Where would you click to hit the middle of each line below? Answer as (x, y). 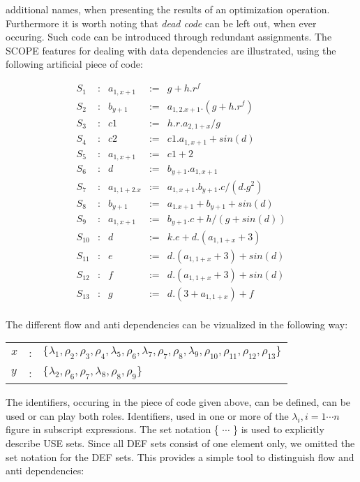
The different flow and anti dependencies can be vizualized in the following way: (177, 324)
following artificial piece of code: (74, 64)
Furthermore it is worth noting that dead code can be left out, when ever (161, 23)
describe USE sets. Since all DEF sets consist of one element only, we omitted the (180, 443)
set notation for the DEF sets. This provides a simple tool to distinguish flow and (180, 457)
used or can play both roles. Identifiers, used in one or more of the (147, 415)
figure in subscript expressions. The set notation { (112, 429)
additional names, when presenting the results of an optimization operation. (168, 9)
